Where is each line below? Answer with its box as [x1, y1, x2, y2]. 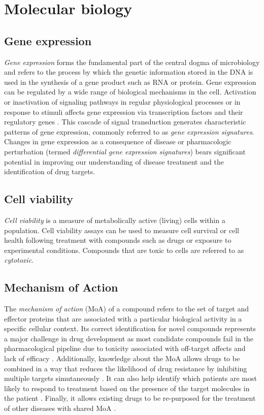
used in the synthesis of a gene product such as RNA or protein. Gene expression [4, 76, 256, 87]
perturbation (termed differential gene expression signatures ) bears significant [4, 146, 246, 156]
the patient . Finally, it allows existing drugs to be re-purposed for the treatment [4, 393, 256, 403]
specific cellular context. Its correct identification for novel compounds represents [4, 323, 256, 334]
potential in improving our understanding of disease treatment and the [4, 156, 224, 167]
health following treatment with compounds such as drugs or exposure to [4, 235, 232, 245]
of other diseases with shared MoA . [4, 403, 116, 413]
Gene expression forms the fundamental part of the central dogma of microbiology [4, 56, 260, 67]
